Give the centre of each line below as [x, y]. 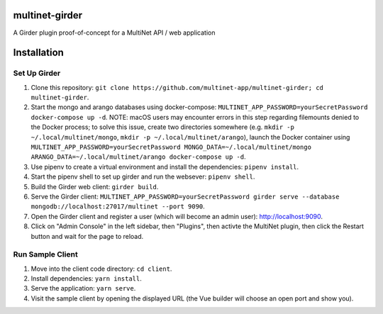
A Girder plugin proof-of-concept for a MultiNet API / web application [114, 33]
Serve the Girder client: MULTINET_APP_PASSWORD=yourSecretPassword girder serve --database [185, 196]
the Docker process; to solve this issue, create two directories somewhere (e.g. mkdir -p [162, 127]
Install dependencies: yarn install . [86, 279]
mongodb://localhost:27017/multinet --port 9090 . [118, 206]
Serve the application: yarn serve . [83, 288]
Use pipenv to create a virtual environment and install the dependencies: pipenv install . [165, 167]
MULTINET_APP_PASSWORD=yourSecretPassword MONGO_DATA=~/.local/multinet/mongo [171, 147]
